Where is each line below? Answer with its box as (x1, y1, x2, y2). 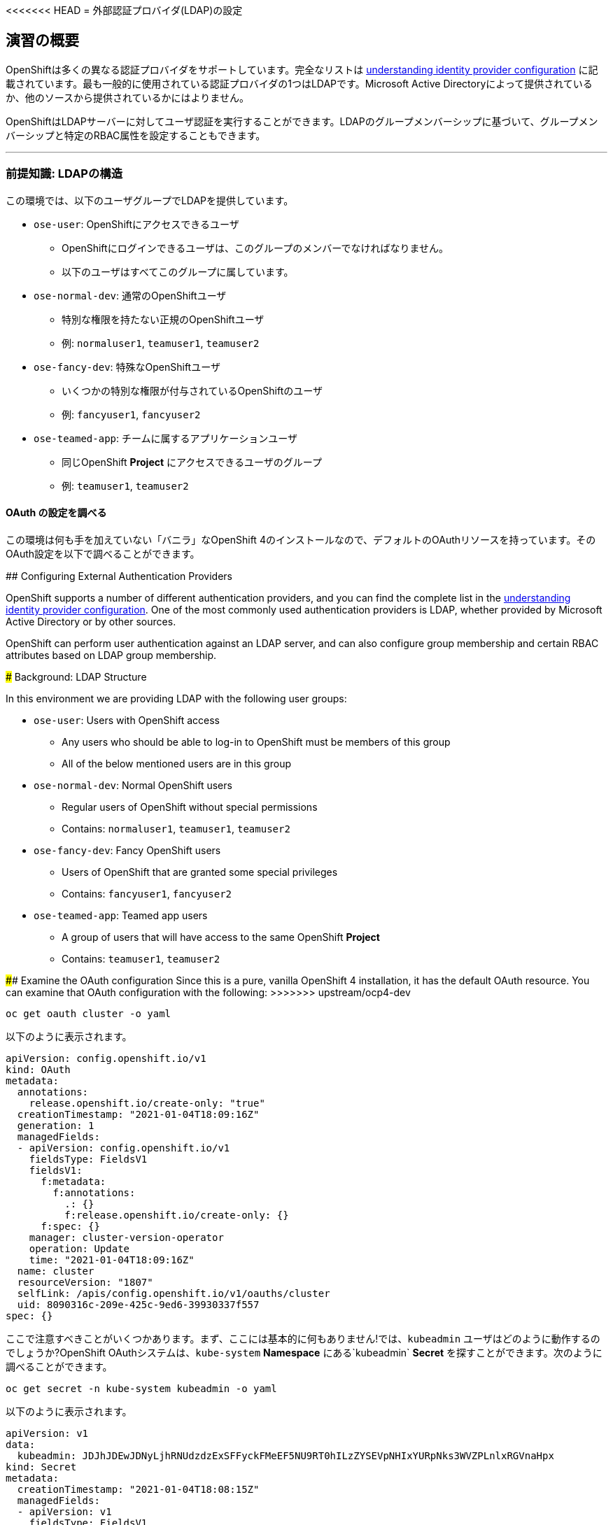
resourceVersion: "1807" (17, 1276, 153, 1288)
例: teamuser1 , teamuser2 (62, 479, 189, 492)
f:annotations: (52, 1186, 136, 1198)
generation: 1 (17, 1119, 94, 1131)
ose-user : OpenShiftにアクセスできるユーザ (34, 218, 239, 230)
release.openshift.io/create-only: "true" (29, 1097, 265, 1109)
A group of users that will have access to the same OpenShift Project (62, 930, 380, 943)
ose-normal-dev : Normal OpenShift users (34, 779, 232, 791)
